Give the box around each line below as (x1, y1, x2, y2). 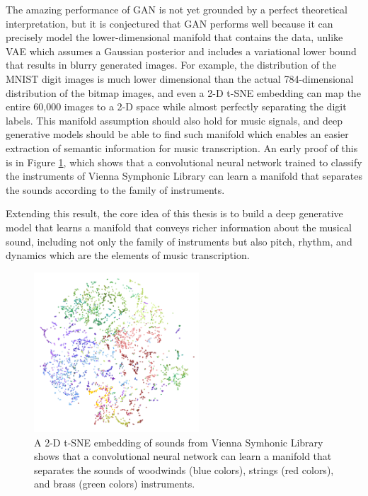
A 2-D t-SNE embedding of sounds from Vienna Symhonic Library (34, 434, 323, 449)
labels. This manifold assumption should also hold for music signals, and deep (6, 113, 343, 127)
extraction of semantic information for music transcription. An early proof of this (6, 140, 358, 155)
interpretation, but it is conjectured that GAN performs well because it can (6, 16, 333, 30)
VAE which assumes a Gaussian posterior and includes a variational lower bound (6, 43, 357, 58)
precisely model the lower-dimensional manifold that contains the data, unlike (6, 30, 343, 45)
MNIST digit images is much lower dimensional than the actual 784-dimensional (6, 71, 354, 86)
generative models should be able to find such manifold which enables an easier (6, 127, 349, 142)
